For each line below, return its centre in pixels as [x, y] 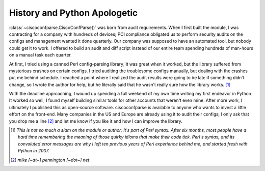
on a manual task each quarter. [40, 55]
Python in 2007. [34, 151]
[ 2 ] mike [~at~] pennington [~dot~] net [50, 160]
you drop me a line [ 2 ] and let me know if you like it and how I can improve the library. [96, 121]
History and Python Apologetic [73, 13]
